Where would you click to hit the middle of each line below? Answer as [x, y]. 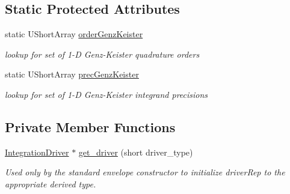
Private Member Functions [90, 126]
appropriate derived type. [51, 183]
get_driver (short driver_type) [136, 152]
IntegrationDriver [37, 152]
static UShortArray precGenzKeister [72, 74]
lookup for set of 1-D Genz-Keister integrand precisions [106, 94]
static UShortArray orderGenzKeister [74, 34]
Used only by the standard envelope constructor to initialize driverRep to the [145, 172]
